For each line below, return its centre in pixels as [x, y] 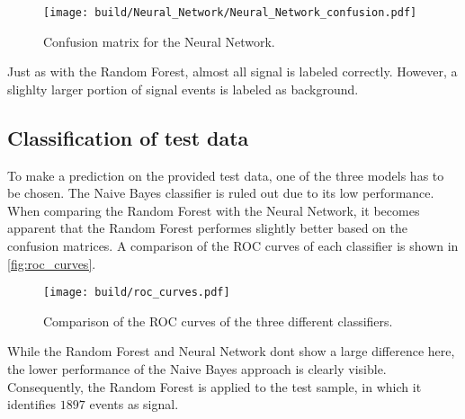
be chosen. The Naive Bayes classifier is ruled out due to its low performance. [221, 193]
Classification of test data [128, 137]
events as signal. [134, 404]
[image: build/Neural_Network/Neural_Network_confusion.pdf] [230, 13]
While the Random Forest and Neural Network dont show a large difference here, [231, 351]
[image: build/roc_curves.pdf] [137, 293]
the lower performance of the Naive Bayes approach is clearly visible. [197, 369]
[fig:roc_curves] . [52, 263]
